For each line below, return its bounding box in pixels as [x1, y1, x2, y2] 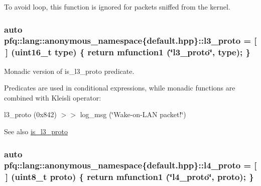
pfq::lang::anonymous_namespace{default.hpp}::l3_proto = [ [4, 34, 257, 47]
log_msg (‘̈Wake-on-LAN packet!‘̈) [80, 109, 186, 120]
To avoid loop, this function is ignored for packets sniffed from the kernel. [4, 2, 230, 12]
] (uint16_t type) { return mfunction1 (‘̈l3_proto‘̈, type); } [5, 46, 250, 58]
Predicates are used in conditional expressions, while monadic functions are [4, 82, 235, 93]
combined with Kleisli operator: [4, 92, 101, 103]
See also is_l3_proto [4, 126, 68, 137]
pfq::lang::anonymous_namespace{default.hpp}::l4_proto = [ [4, 159, 257, 171]
